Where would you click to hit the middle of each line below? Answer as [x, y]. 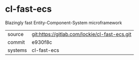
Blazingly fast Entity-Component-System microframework [64, 23]
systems [17, 50]
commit [16, 42]
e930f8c [42, 42]
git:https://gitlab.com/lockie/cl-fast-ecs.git [82, 34]
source [15, 34]
